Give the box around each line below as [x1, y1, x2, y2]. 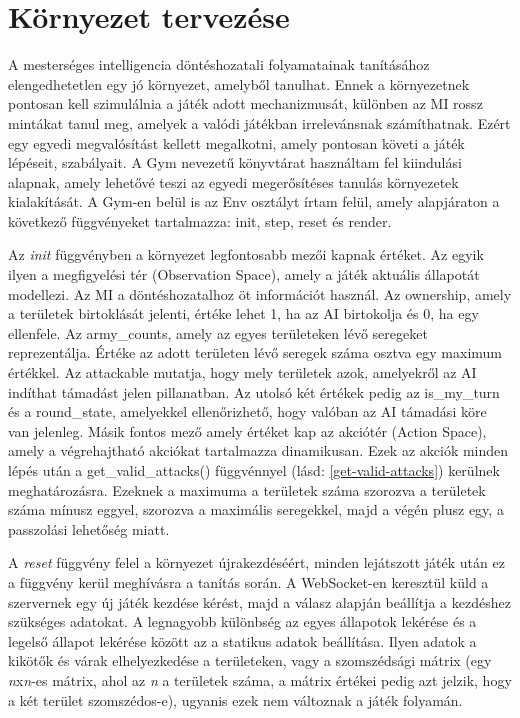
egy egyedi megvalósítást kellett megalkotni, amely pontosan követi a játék [8, 132, 465, 153]
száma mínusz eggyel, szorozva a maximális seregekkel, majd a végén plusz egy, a [8, 499, 504, 520]
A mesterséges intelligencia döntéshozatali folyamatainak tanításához [8, 54, 430, 75]
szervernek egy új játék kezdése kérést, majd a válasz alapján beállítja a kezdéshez [8, 591, 511, 612]
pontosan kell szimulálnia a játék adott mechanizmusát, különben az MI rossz [8, 93, 483, 114]
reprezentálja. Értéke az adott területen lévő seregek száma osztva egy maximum [8, 342, 503, 363]
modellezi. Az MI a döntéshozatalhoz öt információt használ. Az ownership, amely [8, 283, 512, 304]
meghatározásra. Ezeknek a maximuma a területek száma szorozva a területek [8, 479, 486, 500]
